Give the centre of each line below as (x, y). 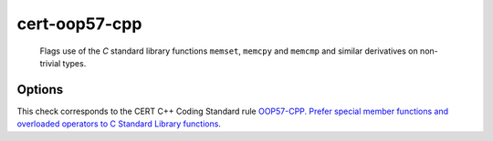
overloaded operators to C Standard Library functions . (119, 124)
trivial (50, 63)
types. (74, 63)
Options (40, 90)
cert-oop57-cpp (79, 24)
